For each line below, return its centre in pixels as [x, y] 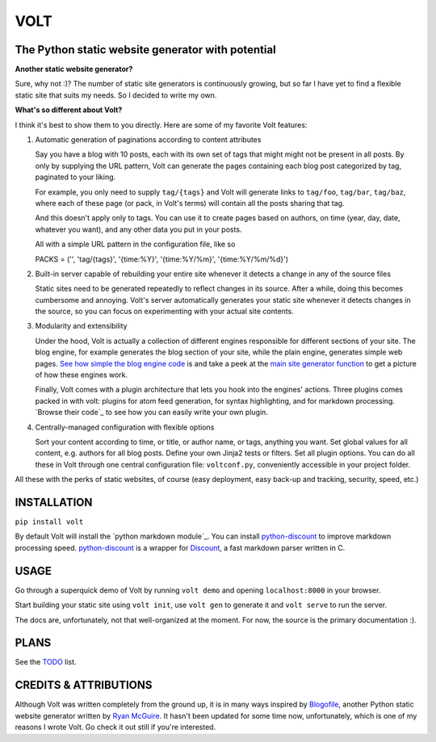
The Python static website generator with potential [145, 50]
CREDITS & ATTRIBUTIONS [84, 685]
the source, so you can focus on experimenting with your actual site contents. [164, 312]
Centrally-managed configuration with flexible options [125, 427]
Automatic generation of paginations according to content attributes [148, 140]
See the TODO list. [46, 662]
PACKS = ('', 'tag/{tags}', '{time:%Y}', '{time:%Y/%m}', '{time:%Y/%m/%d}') [162, 259]
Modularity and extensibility [82, 326]
